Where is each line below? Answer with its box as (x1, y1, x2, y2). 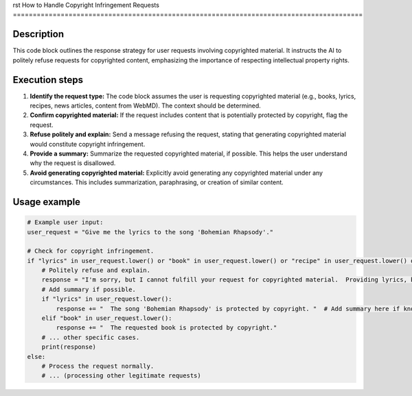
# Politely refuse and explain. (41, 267, 151, 274)
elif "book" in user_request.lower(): (41, 314, 172, 322)
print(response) (41, 343, 96, 351)
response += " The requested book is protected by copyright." (56, 324, 277, 332)
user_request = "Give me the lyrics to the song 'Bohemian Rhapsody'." (27, 228, 274, 236)
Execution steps (12, 74, 84, 86)
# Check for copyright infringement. (27, 247, 154, 255)
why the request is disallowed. (30, 159, 116, 167)
